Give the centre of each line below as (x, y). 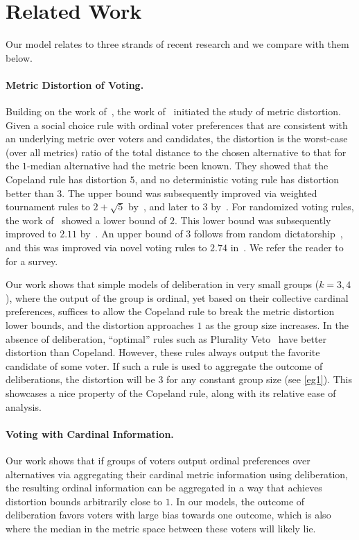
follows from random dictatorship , (268, 234)
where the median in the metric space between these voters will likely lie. (161, 528)
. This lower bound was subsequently (253, 220)
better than (30, 193)
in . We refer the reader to (287, 247)
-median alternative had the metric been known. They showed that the (178, 166)
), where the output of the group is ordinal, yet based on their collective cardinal (177, 297)
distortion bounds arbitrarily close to (84, 501)
